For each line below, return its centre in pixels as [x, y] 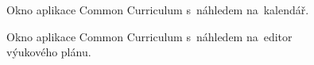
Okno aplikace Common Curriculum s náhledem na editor [149, 36]
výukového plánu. [49, 52]
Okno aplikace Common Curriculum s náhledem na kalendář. [158, 10]
